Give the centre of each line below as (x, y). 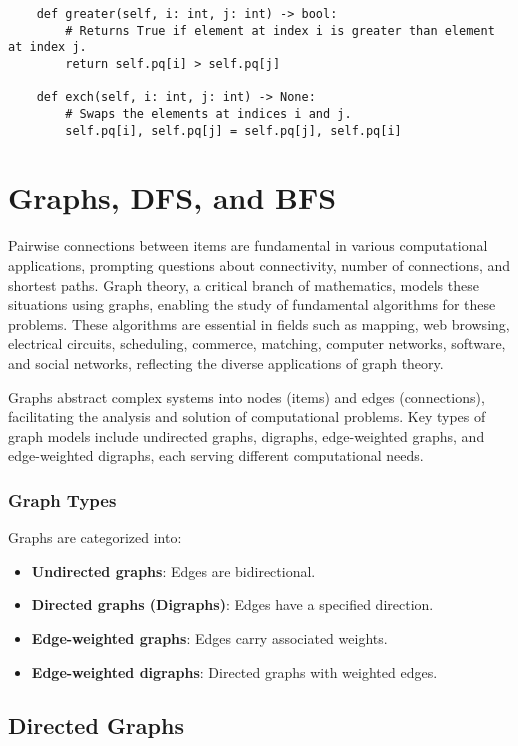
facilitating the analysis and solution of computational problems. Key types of (247, 416)
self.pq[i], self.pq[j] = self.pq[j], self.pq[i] (233, 130)
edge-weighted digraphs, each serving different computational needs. (216, 455)
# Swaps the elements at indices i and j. (208, 113)
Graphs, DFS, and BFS (172, 197)
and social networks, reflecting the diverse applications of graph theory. (226, 362)
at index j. (47, 47)
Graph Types (62, 499)
